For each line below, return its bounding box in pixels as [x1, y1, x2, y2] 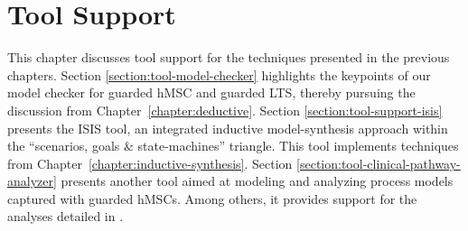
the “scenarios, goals [7, 136, 120, 155]
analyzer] [7, 171, 57, 190]
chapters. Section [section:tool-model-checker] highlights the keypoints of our [7, 65, 431, 84]
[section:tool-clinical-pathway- [296, 153, 461, 172]
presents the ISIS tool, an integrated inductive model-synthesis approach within [7, 118, 448, 137]
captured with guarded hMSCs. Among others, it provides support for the [7, 189, 417, 208]
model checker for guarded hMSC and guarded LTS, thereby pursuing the [7, 83, 416, 102]
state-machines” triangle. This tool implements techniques [137, 136, 459, 155]
